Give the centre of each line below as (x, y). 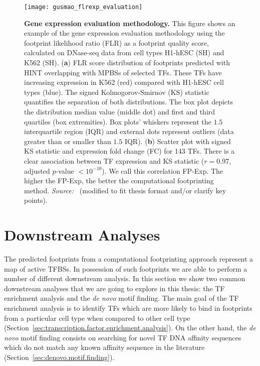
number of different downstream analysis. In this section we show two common (125, 278)
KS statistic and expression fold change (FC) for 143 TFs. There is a (129, 151)
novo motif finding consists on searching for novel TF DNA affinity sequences (123, 337)
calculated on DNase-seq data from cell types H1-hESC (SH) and (124, 52)
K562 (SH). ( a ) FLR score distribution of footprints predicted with (127, 63)
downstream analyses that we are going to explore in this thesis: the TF (114, 288)
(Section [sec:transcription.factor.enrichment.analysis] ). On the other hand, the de (130, 328)
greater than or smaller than (68, 141)
